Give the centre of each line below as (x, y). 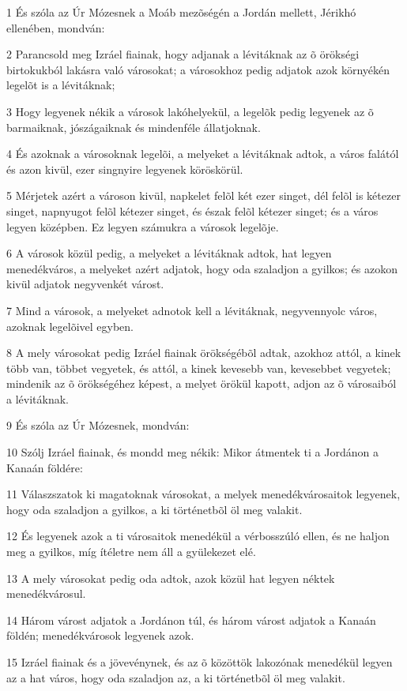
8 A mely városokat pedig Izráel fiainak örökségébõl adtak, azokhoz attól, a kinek (204, 353)
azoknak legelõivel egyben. (70, 326)
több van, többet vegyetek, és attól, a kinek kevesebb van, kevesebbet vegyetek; (199, 368)
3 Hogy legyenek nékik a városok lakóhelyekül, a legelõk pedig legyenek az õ (190, 111)
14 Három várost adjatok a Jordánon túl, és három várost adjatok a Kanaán (191, 620)
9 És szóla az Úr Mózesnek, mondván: (98, 425)
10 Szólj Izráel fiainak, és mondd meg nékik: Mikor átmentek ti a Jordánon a (192, 452)
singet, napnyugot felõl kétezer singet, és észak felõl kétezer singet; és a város (192, 210)
